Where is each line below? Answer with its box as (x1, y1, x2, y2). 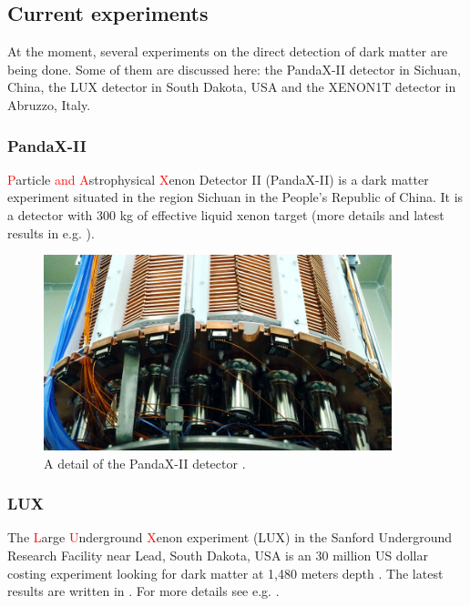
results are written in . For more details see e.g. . (7, 581, 280, 601)
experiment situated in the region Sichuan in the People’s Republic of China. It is (7, 187, 464, 207)
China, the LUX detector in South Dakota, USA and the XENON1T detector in (7, 77, 456, 96)
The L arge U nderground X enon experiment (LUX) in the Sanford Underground (7, 528, 453, 547)
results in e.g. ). (7, 223, 95, 242)
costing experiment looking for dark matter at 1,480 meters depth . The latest (7, 563, 444, 582)
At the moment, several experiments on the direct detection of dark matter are (7, 42, 448, 61)
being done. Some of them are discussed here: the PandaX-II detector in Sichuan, (7, 59, 461, 78)
